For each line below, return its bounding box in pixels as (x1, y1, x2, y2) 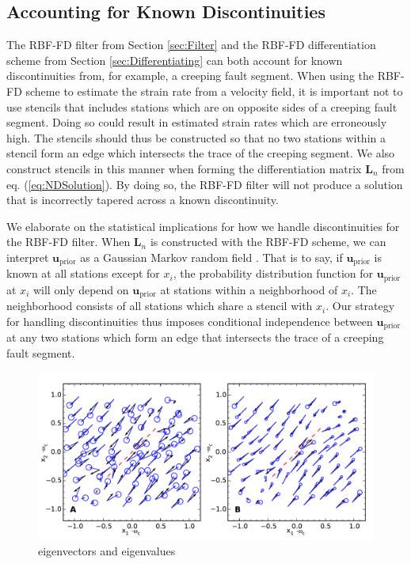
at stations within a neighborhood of (160, 281, 338, 297)
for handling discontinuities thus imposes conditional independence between (6, 312, 373, 329)
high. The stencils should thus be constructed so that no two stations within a (6, 129, 386, 146)
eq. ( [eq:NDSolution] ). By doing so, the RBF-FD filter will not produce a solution (6, 176, 403, 192)
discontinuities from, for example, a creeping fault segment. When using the (6, 67, 374, 84)
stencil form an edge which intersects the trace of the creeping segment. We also (6, 145, 395, 161)
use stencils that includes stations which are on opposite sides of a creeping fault (6, 98, 398, 115)
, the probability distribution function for (173, 265, 373, 282)
